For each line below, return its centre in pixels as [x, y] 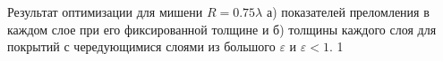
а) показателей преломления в [348, 11]
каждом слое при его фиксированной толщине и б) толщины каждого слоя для [222, 29]
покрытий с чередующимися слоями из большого [141, 46]
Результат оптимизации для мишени [105, 11]
